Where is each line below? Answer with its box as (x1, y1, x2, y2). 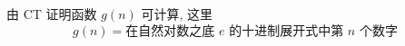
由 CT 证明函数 (6, 5, 97, 23)
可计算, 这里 (141, 5, 212, 23)
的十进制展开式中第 (229, 24, 344, 38)
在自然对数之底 (125, 24, 215, 38)
